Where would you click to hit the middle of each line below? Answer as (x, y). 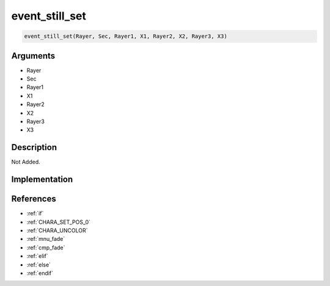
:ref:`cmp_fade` (46, 248)
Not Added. (26, 162)
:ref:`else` (39, 265)
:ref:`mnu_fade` (46, 239)
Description (34, 147)
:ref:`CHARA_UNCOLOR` (57, 230)
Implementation (42, 180)
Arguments (33, 56)
